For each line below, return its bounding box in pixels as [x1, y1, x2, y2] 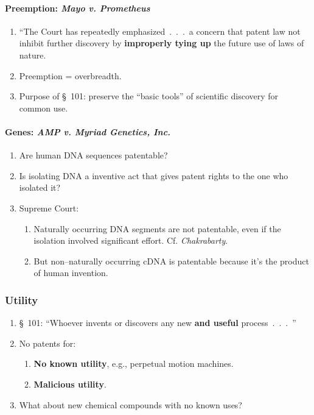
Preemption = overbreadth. [19, 69, 122, 82]
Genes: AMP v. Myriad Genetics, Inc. [5, 125, 171, 138]
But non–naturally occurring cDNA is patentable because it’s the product [33, 254, 309, 267]
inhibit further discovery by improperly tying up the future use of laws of [19, 37, 304, 49]
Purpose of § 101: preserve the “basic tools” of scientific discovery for [19, 90, 279, 102]
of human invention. [33, 266, 108, 279]
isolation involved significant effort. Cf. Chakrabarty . [33, 234, 228, 247]
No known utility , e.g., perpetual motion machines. [33, 357, 234, 370]
